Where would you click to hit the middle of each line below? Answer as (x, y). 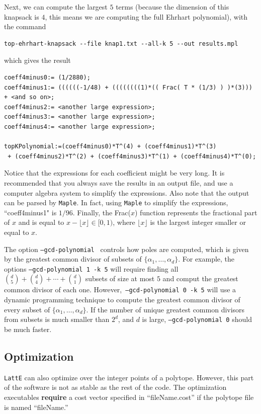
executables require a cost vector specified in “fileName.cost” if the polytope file (129, 397)
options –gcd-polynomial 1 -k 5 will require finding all (91, 268)
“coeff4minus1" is (30, 212)
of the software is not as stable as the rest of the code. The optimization (115, 387)
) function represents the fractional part (196, 212)
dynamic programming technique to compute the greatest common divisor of (122, 300)
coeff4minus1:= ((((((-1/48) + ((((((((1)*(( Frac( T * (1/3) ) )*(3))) (128, 87)
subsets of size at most (120, 278)
